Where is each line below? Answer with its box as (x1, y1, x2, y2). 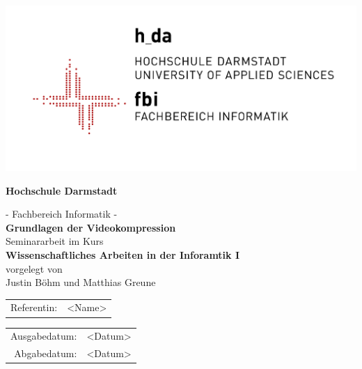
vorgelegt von (6, 261, 63, 276)
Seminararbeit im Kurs (6, 234, 104, 248)
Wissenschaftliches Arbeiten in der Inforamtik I (6, 247, 240, 262)
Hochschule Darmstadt (6, 183, 118, 197)
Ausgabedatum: (10, 329, 77, 343)
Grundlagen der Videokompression (6, 220, 176, 234)
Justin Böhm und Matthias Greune (6, 275, 156, 289)
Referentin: (10, 300, 58, 315)
